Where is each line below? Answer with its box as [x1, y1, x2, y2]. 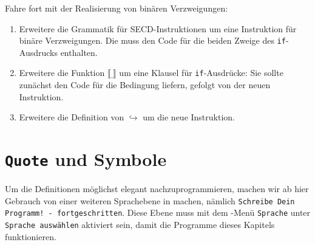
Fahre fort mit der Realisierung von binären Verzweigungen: [5, 2, 228, 14]
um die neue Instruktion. [143, 111, 235, 123]
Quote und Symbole [5, 147, 167, 171]
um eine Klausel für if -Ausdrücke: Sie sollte [119, 66, 283, 79]
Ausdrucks [19, 46, 58, 58]
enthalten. [60, 46, 98, 58]
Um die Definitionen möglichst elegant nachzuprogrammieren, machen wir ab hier [5, 182, 309, 195]
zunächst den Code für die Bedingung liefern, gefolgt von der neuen [19, 78, 271, 91]
